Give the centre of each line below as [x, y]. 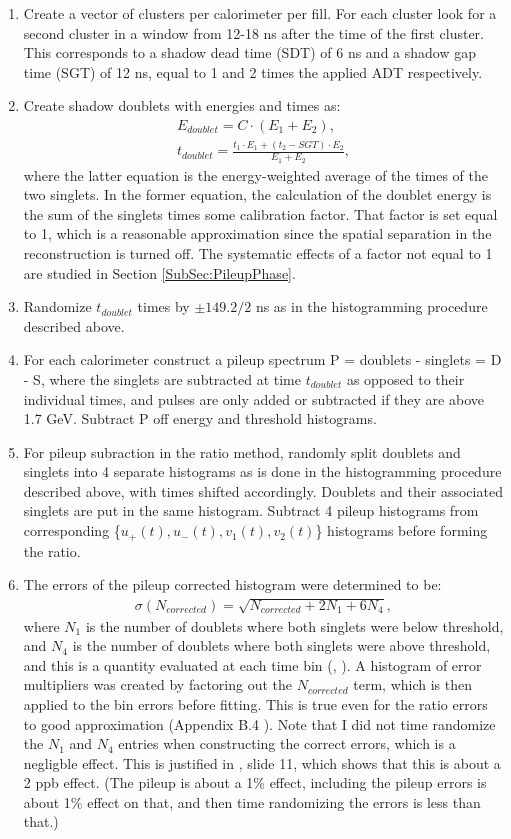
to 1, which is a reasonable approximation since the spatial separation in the [257, 233]
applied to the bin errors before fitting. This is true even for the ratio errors [255, 703]
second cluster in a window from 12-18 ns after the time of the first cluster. [254, 32]
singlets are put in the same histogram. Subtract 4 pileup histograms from [251, 510]
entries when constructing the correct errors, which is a [287, 743]
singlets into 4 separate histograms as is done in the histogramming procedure [262, 471]
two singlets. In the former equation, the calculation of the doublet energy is [257, 194]
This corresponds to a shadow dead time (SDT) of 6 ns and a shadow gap [250, 52]
